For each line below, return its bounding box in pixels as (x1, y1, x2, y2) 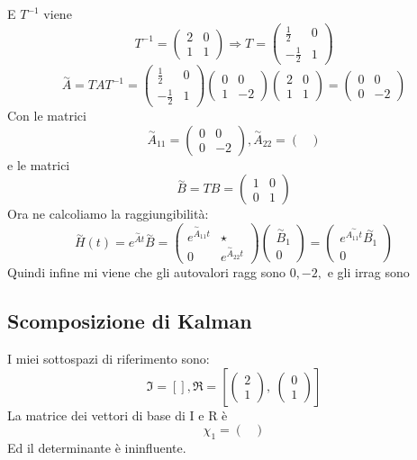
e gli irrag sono (327, 263, 410, 282)
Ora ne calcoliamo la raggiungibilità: (7, 204, 209, 223)
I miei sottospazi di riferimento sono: (7, 349, 210, 368)
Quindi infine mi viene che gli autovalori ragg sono (7, 263, 286, 282)
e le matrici (7, 155, 70, 174)
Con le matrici (7, 106, 86, 125)
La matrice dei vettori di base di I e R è (7, 405, 228, 424)
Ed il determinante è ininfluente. (7, 438, 186, 457)
